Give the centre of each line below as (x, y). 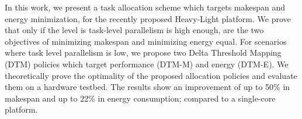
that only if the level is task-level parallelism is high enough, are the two (134, 30)
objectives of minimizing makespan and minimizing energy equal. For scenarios (146, 41)
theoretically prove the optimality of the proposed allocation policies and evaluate (151, 75)
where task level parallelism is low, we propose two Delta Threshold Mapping (143, 53)
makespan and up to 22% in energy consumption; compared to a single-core (140, 98)
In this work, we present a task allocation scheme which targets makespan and (145, 7)
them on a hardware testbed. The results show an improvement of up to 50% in (147, 87)
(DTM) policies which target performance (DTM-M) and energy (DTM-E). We (147, 64)
